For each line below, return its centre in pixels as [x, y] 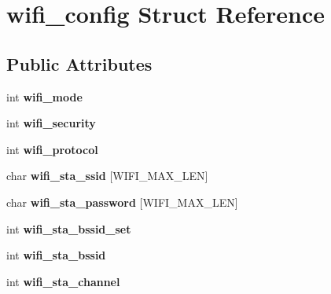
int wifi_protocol [52, 149]
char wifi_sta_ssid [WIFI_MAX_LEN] [107, 176]
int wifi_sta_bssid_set [69, 228]
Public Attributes [79, 63]
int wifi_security [51, 123]
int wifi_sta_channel [63, 281]
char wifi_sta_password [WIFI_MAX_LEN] [122, 202]
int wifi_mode [44, 96]
